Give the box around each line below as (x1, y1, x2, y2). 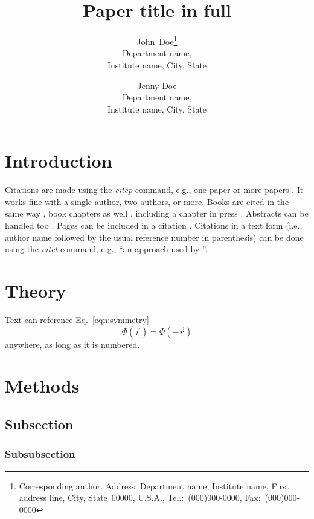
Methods (5, 373, 80, 398)
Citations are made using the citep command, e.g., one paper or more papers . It (5, 183, 304, 196)
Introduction (5, 148, 112, 173)
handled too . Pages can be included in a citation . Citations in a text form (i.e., (5, 219, 303, 232)
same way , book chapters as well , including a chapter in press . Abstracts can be (5, 207, 309, 220)
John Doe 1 (136, 33, 178, 47)
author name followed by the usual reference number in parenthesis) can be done (5, 230, 304, 243)
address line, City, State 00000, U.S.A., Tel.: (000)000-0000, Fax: (19, 491, 261, 504)
